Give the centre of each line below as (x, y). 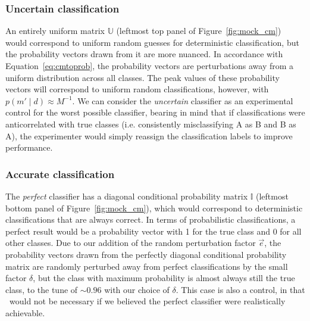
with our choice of (137, 289)
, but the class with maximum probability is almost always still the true (164, 278)
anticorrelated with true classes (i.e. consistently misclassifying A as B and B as (151, 124)
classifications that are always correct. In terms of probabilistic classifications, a (151, 219)
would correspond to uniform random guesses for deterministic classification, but (152, 42)
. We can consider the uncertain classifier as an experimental (183, 100)
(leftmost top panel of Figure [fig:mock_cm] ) (199, 31)
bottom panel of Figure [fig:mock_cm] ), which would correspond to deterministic (154, 208)
